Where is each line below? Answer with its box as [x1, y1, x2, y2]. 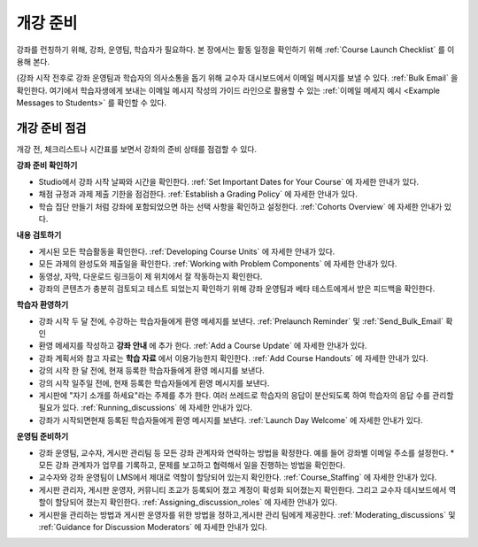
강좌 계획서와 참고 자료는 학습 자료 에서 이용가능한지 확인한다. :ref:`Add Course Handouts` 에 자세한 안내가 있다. [38, 352, 428, 363]
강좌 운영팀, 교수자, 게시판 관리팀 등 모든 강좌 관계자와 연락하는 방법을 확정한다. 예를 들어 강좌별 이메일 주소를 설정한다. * [38, 447, 455, 458]
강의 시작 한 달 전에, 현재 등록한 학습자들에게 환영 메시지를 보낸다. [38, 366, 266, 376]
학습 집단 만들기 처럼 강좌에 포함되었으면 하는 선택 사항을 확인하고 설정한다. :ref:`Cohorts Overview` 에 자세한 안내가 [38, 201, 443, 212]
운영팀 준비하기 [16, 431, 69, 442]
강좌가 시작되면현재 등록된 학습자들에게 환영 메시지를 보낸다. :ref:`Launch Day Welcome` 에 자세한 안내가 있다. [38, 414, 424, 425]
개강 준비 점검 [16, 120, 87, 135]
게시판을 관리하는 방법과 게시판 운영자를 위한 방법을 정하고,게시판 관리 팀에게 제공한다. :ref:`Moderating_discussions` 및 [38, 509, 456, 520]
